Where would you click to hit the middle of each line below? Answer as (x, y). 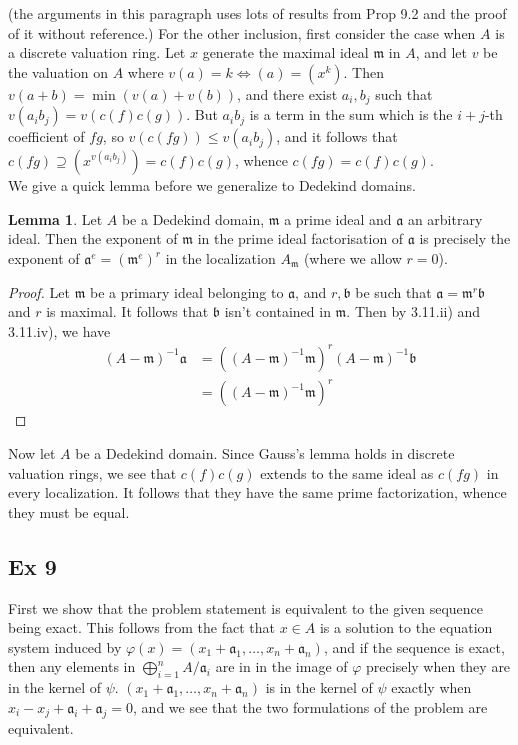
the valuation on (58, 71)
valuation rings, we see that (92, 472)
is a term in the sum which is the (351, 114)
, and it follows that (337, 136)
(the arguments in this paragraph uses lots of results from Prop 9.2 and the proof (257, 13)
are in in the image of (281, 666)
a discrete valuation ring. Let (97, 52)
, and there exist (287, 93)
